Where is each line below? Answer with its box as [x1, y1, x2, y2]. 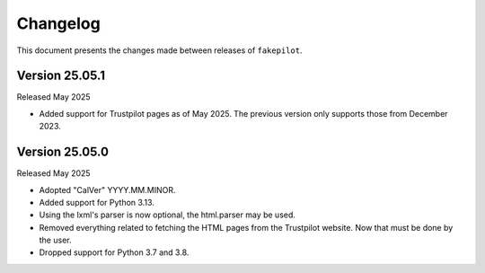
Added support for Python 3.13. [39, 197, 154, 207]
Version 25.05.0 [16, 145, 110, 160]
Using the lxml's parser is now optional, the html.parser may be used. [39, 209, 296, 220]
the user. [39, 234, 72, 246]
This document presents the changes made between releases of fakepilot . [16, 45, 303, 56]
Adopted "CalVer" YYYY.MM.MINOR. [39, 184, 176, 195]
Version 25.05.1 [16, 68, 105, 84]
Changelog [16, 13, 101, 33]
